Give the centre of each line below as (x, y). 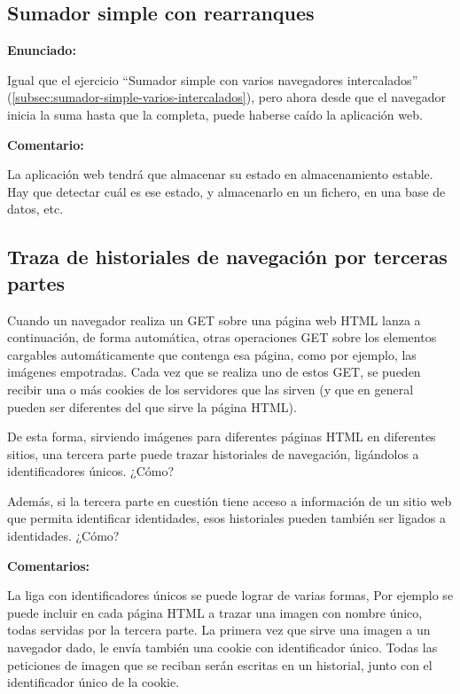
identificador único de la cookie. (94, 682)
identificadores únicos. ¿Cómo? (91, 471)
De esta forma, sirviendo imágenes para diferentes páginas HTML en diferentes (222, 437)
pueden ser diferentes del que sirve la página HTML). (152, 406)
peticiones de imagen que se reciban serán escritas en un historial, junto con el (220, 664)
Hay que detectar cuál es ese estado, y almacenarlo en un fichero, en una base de (226, 191)
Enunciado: (42, 50)
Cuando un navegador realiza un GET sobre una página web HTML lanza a (214, 320)
